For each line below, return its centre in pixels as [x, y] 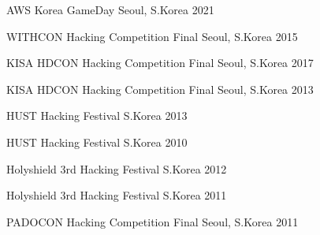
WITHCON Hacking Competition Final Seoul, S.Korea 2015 [152, 36]
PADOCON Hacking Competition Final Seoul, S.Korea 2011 [153, 221]
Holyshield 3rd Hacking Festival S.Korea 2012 [117, 168]
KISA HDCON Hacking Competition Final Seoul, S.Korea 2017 [160, 63]
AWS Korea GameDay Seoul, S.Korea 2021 [110, 9]
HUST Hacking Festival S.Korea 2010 [97, 142]
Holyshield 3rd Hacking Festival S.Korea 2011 [117, 195]
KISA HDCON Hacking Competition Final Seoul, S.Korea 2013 [160, 89]
